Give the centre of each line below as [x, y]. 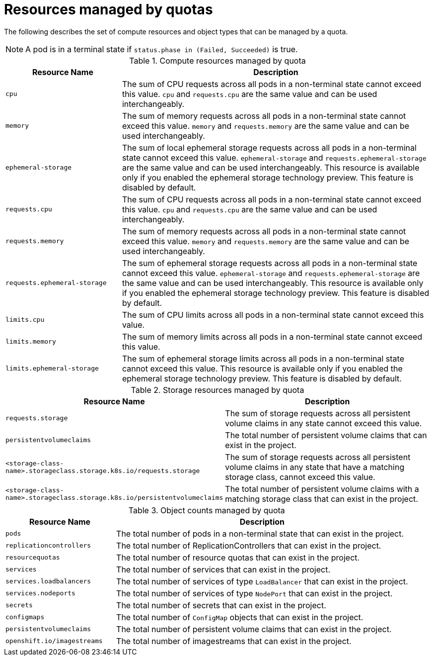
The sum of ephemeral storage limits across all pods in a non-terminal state [263, 358]
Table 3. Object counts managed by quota [207, 510]
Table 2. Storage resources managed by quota [217, 390]
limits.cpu [25, 320]
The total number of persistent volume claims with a [322, 489]
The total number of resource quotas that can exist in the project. [238, 557]
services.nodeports [40, 593]
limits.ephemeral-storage [52, 369]
